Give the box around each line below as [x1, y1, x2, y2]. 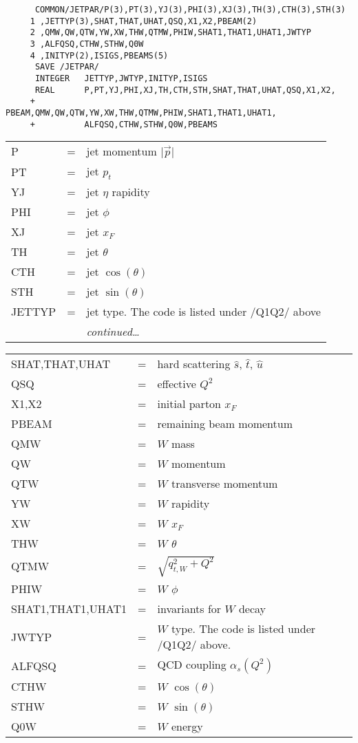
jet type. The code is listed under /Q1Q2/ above [86, 303, 321, 320]
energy [171, 718, 203, 735]
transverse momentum [171, 475, 278, 492]
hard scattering [157, 356, 231, 372]
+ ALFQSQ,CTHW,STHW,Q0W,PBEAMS [30, 119, 218, 129]
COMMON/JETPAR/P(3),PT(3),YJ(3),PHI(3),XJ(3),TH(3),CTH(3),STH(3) [34, 5, 346, 14]
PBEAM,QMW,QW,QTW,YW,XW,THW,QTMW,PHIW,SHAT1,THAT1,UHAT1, [6, 107, 277, 118]
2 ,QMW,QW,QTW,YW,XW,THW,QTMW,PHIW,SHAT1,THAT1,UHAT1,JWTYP [30, 28, 311, 38]
